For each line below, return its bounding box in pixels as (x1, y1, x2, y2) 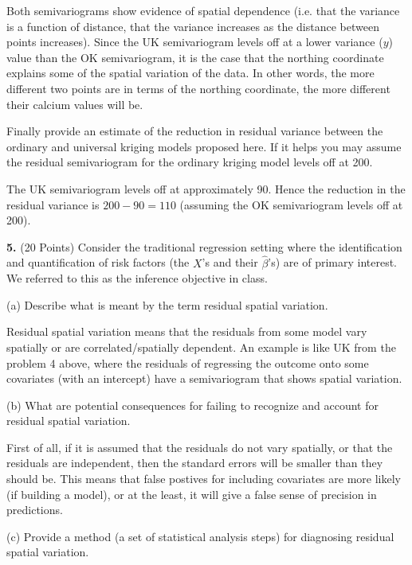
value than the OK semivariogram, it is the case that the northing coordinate (6, 49, 384, 65)
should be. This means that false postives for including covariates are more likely (6, 470, 401, 487)
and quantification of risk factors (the (6, 254, 190, 271)
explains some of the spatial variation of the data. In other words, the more (6, 64, 375, 81)
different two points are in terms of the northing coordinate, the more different (6, 80, 390, 96)
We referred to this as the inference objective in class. (6, 270, 268, 286)
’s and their (202, 254, 258, 271)
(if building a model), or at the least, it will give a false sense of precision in (6, 485, 377, 502)
